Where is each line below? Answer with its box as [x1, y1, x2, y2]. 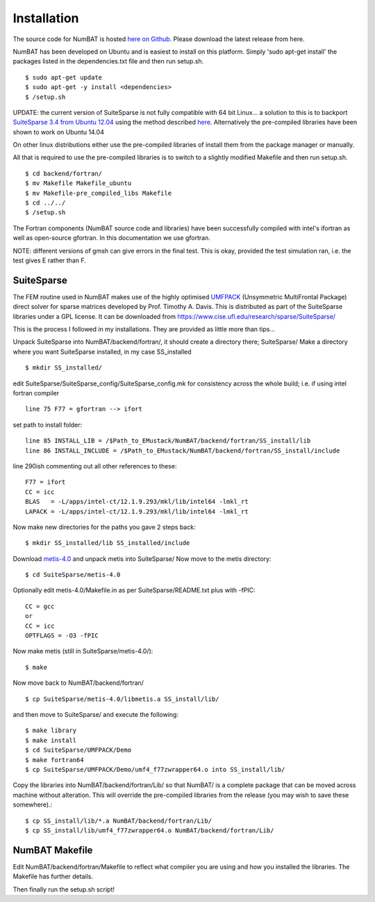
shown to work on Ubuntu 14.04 [12, 127, 104, 136]
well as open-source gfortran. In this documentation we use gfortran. [12, 234, 211, 242]
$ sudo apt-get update [25, 73, 103, 81]
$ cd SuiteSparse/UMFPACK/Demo [25, 746, 132, 754]
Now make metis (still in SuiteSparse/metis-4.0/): [12, 647, 153, 656]
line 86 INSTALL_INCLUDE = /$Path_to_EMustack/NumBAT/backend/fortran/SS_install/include [25, 446, 340, 454]
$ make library [25, 727, 77, 734]
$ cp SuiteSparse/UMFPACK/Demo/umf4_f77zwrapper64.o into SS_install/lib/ [25, 766, 285, 773]
